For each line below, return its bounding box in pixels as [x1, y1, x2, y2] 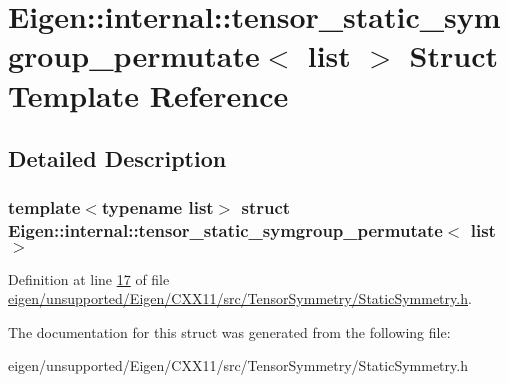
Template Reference [8, 74, 289, 115]
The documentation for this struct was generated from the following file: [8, 321, 451, 342]
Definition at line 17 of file [8, 268, 170, 289]
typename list [101, 195, 214, 220]
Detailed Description [8, 143, 227, 174]
